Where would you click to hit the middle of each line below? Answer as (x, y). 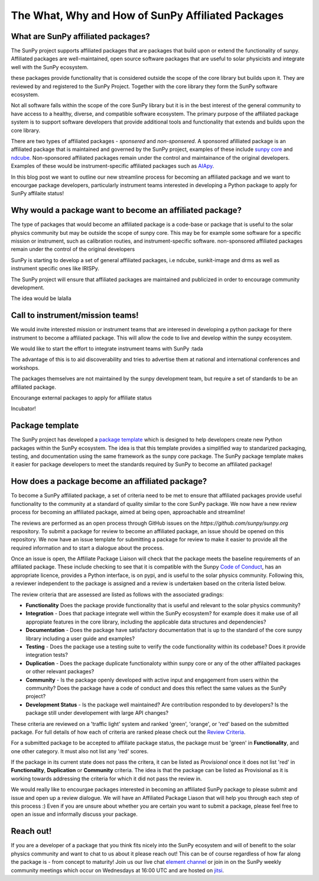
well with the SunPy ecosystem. (50, 67)
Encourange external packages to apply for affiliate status (81, 398)
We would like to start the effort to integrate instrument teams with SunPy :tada (107, 348)
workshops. (25, 367)
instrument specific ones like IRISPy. (55, 269)
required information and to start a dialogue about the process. (87, 548)
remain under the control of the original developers (73, 249)
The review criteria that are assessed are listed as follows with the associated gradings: (117, 594)
